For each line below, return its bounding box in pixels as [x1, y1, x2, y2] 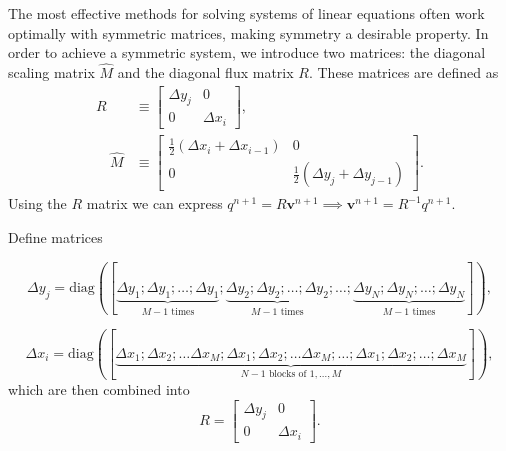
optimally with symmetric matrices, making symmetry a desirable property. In [8, 22, 489, 43]
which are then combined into [8, 378, 190, 399]
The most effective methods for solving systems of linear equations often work [8, 3, 485, 23]
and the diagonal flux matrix [117, 62, 294, 82]
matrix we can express [86, 193, 223, 214]
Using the [8, 193, 67, 214]
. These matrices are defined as [308, 62, 499, 82]
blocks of [268, 369, 307, 380]
